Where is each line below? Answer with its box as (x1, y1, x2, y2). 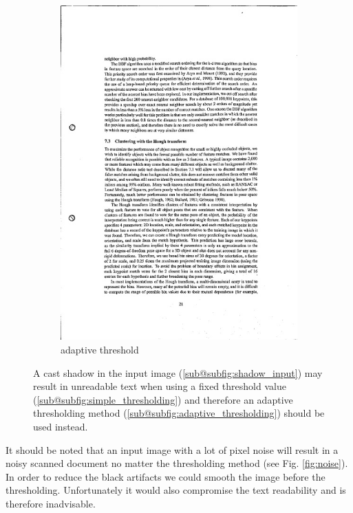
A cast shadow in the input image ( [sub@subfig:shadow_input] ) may (33, 365, 323, 380)
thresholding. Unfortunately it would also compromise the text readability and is (6, 483, 346, 497)
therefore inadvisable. (6, 496, 96, 510)
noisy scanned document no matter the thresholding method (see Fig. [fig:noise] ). (6, 456, 348, 470)
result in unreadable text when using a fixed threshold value (33, 379, 286, 393)
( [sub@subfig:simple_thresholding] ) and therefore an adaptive (33, 392, 293, 406)
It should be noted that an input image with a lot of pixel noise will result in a (6, 442, 339, 457)
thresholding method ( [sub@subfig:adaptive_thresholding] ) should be (33, 406, 325, 420)
